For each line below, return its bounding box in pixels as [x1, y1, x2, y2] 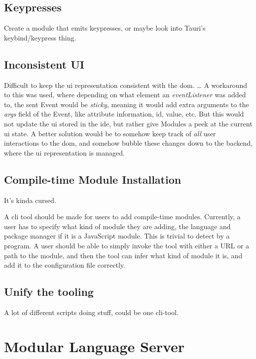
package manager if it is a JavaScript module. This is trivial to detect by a [4, 231, 230, 241]
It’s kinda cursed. [4, 195, 56, 205]
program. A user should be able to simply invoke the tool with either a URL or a [4, 240, 250, 250]
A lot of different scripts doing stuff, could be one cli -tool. [4, 307, 179, 317]
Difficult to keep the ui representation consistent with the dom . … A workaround [4, 80, 247, 90]
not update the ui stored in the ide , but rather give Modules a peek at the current [4, 118, 253, 128]
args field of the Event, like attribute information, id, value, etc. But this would [4, 109, 244, 119]
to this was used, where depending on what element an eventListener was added [4, 89, 246, 100]
